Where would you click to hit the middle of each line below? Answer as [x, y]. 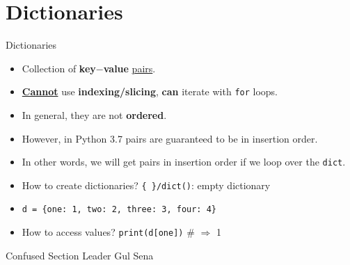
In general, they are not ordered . [94, 114]
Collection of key [59, 68]
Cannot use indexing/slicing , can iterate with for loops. [150, 91]
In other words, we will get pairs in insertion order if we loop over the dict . [184, 162]
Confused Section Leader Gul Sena [80, 255]
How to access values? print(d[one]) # [108, 232]
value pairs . [129, 68]
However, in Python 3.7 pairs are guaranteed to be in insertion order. [170, 138]
